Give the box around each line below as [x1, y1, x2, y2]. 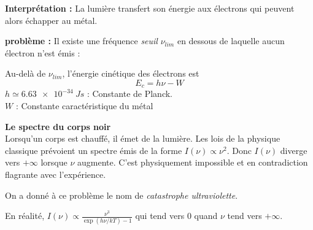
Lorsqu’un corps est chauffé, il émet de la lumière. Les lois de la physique [5, 132, 280, 145]
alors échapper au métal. [5, 13, 98, 26]
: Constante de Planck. [87, 87, 173, 100]
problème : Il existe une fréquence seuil [5, 34, 158, 47]
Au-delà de [5, 67, 46, 80]
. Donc [226, 144, 252, 156]
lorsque [41, 156, 68, 169]
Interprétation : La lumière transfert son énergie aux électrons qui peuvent [5, 2, 295, 14]
